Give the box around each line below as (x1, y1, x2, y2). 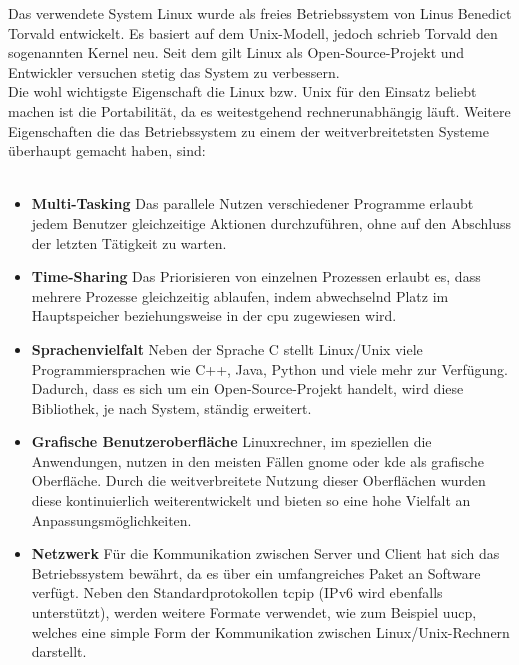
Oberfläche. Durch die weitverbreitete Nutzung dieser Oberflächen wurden (31, 470, 486, 491)
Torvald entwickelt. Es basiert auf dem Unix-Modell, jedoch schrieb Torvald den (8, 22, 498, 43)
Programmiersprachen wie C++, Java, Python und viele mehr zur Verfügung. (31, 358, 508, 379)
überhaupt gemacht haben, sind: (8, 140, 206, 161)
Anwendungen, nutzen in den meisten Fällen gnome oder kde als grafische (31, 450, 484, 471)
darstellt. (31, 641, 87, 662)
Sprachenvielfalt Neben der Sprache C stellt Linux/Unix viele (31, 338, 423, 359)
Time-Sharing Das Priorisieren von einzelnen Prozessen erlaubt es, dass (31, 266, 481, 287)
